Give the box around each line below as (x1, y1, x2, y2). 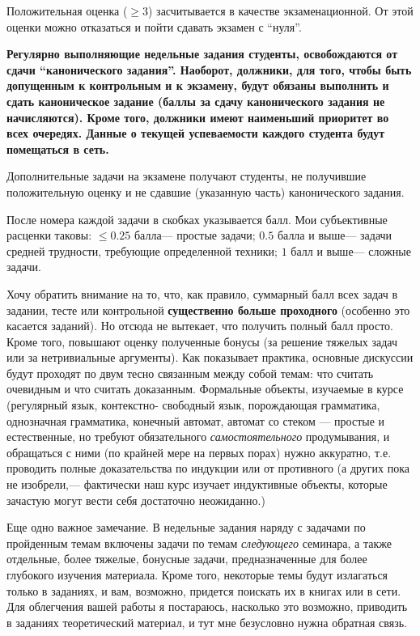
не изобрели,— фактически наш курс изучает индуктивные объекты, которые (6, 476, 388, 493)
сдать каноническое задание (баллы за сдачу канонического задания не (6, 92, 385, 109)
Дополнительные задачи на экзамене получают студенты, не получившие (6, 167, 367, 184)
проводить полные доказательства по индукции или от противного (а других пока (6, 460, 410, 477)
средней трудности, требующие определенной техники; (6, 242, 278, 259)
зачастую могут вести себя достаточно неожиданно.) (6, 491, 265, 508)
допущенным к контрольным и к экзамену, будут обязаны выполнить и (6, 77, 389, 94)
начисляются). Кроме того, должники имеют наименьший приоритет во (6, 108, 389, 125)
